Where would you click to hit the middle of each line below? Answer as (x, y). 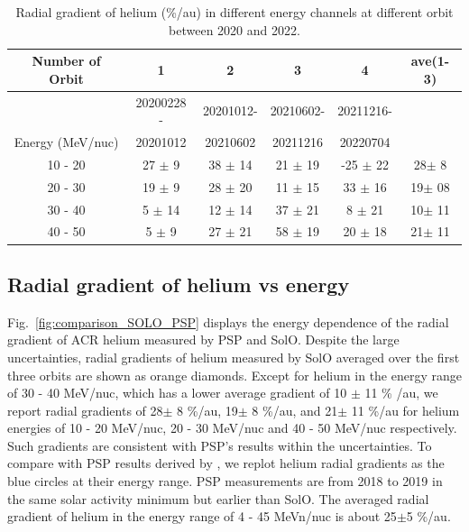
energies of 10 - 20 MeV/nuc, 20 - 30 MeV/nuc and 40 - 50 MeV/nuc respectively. (232, 428)
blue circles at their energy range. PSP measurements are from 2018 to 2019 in (225, 481)
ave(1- (430, 61)
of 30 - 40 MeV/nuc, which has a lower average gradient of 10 (177, 393)
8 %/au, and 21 (295, 410)
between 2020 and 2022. (234, 29)
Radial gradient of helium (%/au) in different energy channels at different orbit (234, 12)
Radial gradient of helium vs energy (179, 284)
